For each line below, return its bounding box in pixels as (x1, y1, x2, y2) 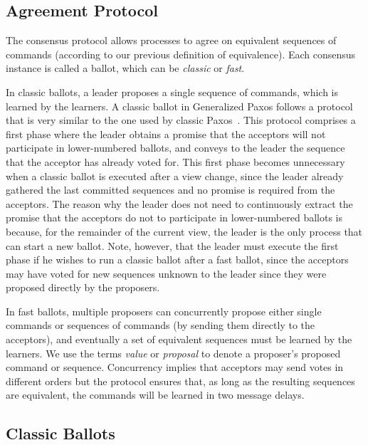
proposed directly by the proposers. (6, 280, 160, 295)
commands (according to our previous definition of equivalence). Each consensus (6, 46, 356, 61)
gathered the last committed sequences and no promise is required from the (6, 182, 335, 197)
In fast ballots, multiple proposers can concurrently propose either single (6, 303, 322, 318)
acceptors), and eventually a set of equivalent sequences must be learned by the (6, 332, 352, 347)
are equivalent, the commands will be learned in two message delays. (6, 387, 305, 402)
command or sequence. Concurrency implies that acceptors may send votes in (6, 360, 344, 375)
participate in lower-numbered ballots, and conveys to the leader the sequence (6, 140, 345, 155)
